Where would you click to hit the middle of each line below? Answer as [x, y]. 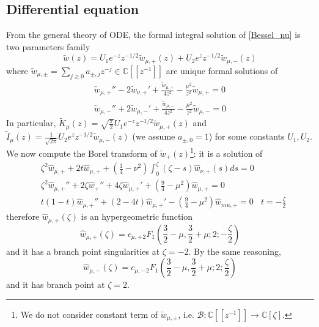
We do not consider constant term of [89, 314]
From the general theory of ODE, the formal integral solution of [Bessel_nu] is [153, 35]
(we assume [154, 136]
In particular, [31, 123]
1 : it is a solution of [226, 152]
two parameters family [48, 46]
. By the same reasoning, [235, 251]
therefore [23, 216]
